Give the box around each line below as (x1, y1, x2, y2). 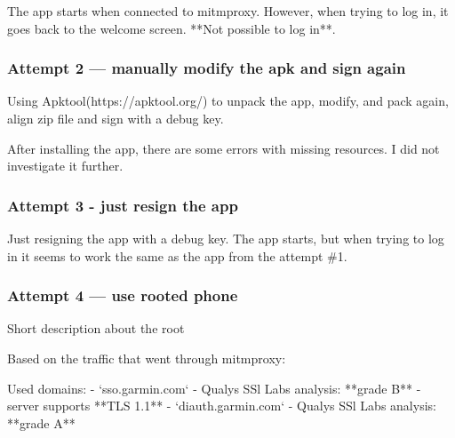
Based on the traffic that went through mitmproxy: (7, 349, 286, 367)
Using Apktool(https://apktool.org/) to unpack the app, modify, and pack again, (7, 92, 449, 110)
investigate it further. (7, 156, 124, 175)
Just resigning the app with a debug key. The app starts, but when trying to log (7, 229, 444, 247)
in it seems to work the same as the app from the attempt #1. (7, 246, 347, 265)
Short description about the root (7, 319, 185, 338)
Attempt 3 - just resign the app (7, 194, 238, 216)
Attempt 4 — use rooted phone (7, 284, 238, 307)
